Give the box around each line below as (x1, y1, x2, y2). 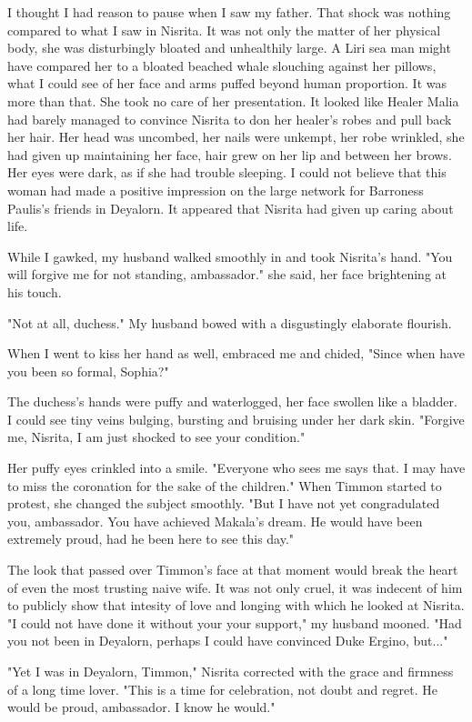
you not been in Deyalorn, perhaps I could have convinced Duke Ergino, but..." (7, 631, 448, 650)
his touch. (7, 282, 62, 301)
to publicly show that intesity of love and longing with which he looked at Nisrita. (7, 596, 465, 615)
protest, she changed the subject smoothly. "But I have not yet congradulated (7, 494, 440, 513)
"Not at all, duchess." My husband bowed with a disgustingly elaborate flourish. (7, 313, 452, 332)
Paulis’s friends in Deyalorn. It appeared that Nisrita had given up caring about (7, 198, 454, 217)
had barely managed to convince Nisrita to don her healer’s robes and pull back (7, 109, 452, 128)
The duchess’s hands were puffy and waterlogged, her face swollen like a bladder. (7, 392, 457, 411)
